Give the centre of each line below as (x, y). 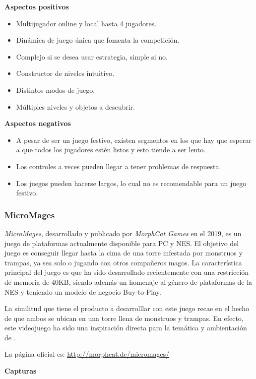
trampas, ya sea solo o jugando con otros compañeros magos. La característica (123, 262)
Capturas (21, 371)
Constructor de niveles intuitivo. (65, 73)
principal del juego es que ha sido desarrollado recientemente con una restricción (127, 272)
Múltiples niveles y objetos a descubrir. (75, 106)
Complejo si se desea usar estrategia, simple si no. (92, 56)
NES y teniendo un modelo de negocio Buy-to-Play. (83, 291)
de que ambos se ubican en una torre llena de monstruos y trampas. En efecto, (124, 318)
